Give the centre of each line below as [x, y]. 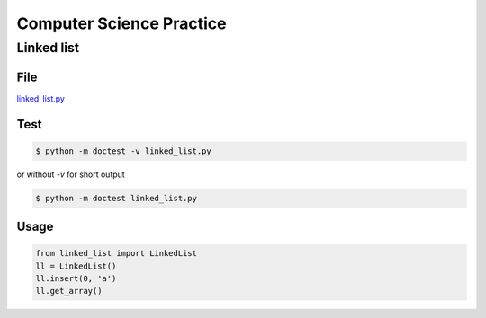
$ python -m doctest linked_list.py [117, 198]
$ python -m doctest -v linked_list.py [123, 151]
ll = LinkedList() [76, 266]
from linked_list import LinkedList [117, 253]
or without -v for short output [71, 174]
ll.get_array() [69, 291]
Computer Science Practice [121, 23]
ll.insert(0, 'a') [76, 279]
